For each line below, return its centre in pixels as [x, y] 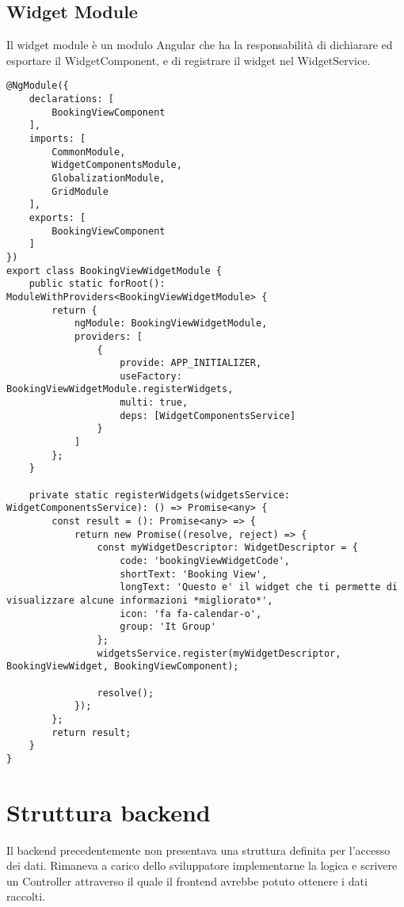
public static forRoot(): [97, 284]
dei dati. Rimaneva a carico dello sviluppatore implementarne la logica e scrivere [202, 865]
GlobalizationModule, [109, 178]
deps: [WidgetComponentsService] [208, 415]
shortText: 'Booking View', [194, 574]
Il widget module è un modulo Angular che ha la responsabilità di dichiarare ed [200, 45]
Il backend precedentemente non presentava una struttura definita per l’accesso [198, 850]
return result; [91, 732]
